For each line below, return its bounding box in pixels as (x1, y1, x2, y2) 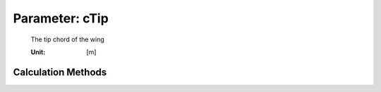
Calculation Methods (13, 66, 107, 78)
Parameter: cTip (13, 11, 109, 26)
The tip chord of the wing (30, 35, 105, 44)
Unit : (30, 48, 46, 56)
